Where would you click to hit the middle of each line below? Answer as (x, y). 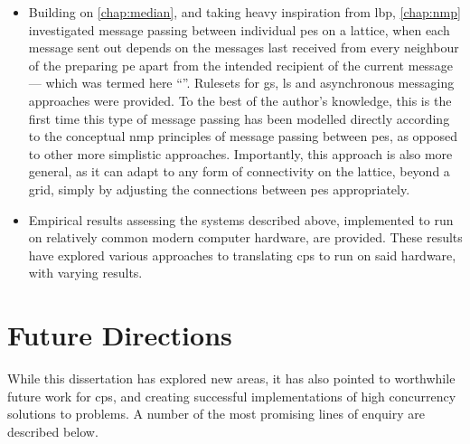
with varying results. (85, 273)
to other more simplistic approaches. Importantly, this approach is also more (240, 153)
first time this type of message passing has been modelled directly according (239, 118)
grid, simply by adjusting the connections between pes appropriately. (219, 189)
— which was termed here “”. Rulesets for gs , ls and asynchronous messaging (241, 83)
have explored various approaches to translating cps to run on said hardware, (242, 255)
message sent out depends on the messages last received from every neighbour (244, 47)
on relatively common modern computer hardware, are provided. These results (245, 237)
